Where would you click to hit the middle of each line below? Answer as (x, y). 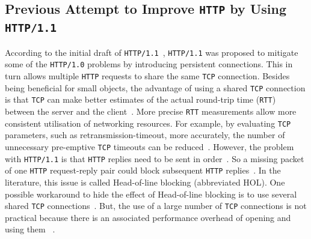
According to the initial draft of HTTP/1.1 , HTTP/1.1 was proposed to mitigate (152, 52)
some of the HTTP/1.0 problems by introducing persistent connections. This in (149, 64)
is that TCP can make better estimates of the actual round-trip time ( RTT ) (140, 99)
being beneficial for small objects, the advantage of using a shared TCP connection (155, 87)
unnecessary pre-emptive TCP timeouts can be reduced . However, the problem (149, 146)
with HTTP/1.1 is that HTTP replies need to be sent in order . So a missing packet (155, 158)
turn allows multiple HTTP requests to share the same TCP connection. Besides (147, 76)
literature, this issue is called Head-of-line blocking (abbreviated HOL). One (145, 182)
